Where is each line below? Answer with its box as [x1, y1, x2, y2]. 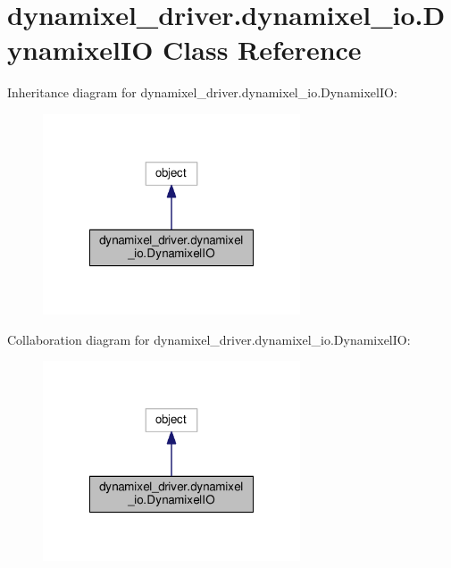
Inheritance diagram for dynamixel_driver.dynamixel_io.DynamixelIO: [7, 83, 397, 102]
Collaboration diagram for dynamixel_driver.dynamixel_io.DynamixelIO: [7, 330, 411, 348]
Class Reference [163, 31, 362, 68]
